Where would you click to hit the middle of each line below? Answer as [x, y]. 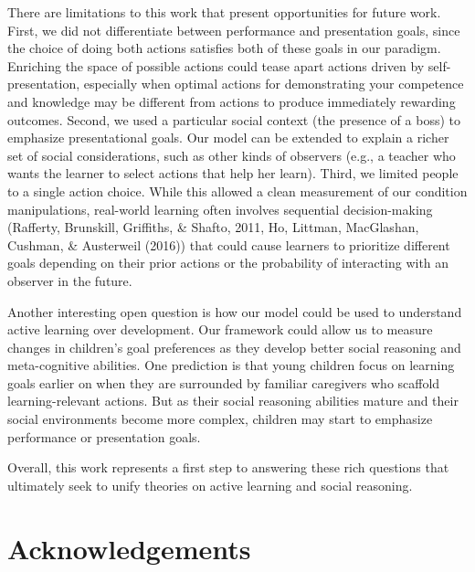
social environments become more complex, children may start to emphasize [220, 419]
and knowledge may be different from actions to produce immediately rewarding [232, 101]
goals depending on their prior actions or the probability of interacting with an [228, 263]
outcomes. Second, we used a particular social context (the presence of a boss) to [234, 119]
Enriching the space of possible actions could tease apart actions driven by [216, 65]
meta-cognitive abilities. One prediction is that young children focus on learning [231, 365]
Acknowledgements [129, 548]
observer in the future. [70, 280]
